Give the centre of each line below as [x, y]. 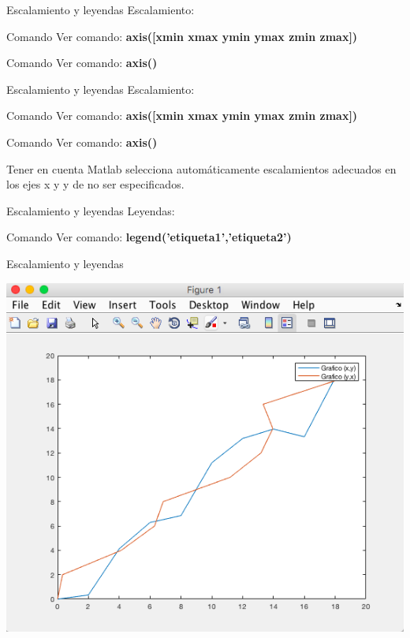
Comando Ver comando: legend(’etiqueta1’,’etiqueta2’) [149, 237]
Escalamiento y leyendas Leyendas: [91, 210]
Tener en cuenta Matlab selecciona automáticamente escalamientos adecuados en [201, 168]
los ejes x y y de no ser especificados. [95, 184]
